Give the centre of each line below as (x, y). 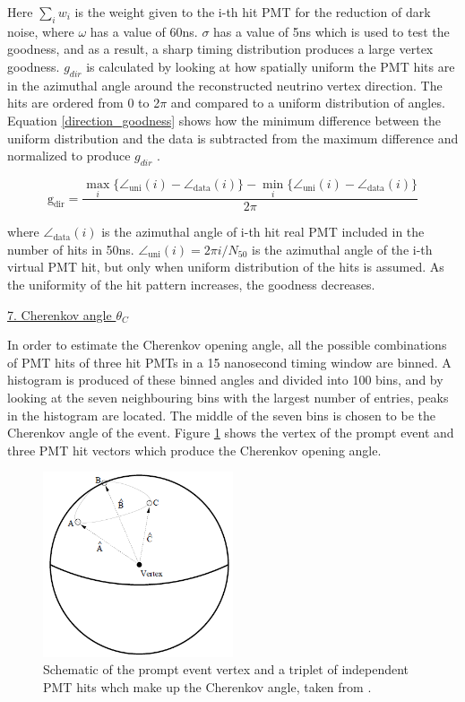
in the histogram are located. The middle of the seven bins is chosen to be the (221, 415)
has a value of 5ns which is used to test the (332, 31)
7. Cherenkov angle (60, 314)
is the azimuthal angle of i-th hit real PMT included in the (263, 232)
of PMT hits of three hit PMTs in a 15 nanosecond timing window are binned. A (229, 362)
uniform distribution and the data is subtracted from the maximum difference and (233, 138)
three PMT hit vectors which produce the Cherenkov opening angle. (194, 450)
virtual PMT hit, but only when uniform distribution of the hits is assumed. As (226, 267)
